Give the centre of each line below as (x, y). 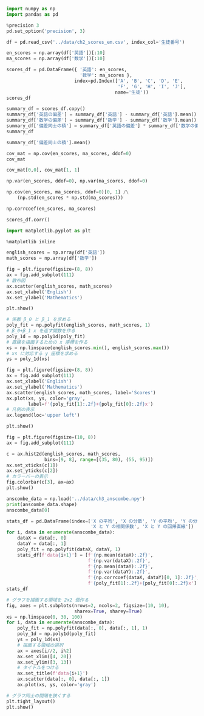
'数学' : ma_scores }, (106, 75)
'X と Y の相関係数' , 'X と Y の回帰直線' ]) (142, 527)
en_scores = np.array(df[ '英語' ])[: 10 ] (56, 53)
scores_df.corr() (28, 220)
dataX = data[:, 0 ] (42, 538)
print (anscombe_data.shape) (42, 504)
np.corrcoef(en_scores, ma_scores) (51, 209)
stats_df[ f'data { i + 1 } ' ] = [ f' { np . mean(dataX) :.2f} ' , (85, 555)
